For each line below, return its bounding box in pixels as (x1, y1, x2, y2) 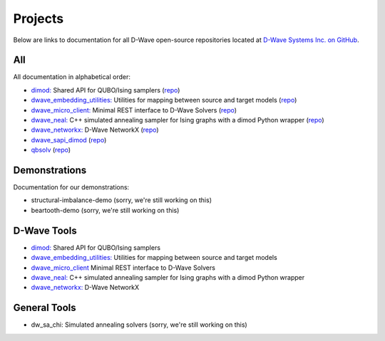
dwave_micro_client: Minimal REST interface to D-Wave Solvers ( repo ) (31, 105, 237, 114)
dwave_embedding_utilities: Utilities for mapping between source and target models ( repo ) (31, 96, 297, 105)
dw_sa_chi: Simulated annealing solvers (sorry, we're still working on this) (31, 320, 247, 329)
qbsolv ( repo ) (31, 146, 71, 154)
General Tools (13, 302, 76, 314)
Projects (13, 11, 64, 26)
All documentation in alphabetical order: (13, 73, 131, 81)
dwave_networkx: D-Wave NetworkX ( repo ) (31, 125, 160, 135)
